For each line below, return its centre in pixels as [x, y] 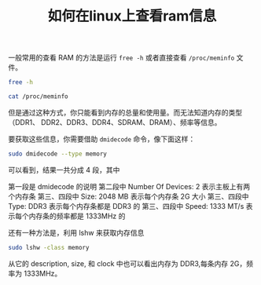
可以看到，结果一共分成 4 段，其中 [64, 170]
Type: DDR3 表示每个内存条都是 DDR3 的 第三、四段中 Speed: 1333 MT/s [126, 206]
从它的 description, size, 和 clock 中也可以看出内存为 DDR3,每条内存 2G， [127, 263]
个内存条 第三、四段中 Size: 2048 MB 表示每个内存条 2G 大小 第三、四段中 [129, 196]
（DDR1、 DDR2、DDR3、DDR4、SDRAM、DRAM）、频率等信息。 [115, 122]
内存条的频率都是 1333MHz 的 [77, 216]
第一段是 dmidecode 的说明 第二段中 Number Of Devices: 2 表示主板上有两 [129, 186]
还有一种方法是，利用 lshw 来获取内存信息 [76, 232]
